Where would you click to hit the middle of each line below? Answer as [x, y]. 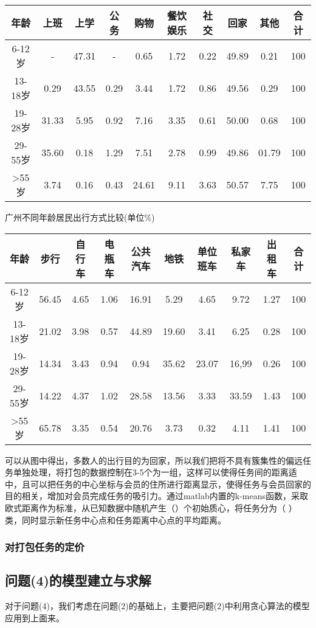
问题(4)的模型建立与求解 [78, 580]
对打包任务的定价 [45, 547]
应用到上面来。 [35, 617]
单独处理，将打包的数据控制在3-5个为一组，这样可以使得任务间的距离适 [155, 472]
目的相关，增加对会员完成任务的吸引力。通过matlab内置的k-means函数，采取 [157, 496]
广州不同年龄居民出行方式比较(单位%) [80, 217]
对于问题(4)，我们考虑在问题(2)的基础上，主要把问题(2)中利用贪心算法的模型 [157, 606]
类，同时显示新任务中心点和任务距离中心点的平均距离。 [115, 519]
